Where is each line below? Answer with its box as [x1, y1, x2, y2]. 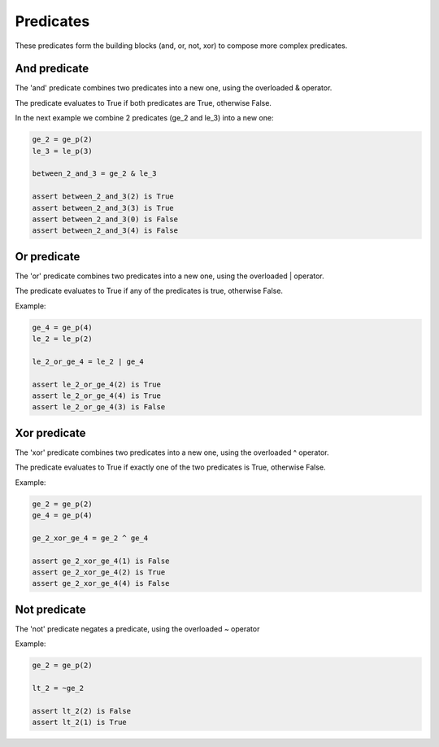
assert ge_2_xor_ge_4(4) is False [32, 579, 170, 588]
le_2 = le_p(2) [32, 334, 93, 343]
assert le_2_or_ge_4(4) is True [32, 391, 162, 400]
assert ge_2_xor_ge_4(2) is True [32, 567, 166, 577]
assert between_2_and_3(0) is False [32, 214, 179, 224]
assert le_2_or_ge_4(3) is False [32, 403, 166, 412]
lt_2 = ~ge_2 [32, 684, 85, 692]
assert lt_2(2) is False [32, 706, 132, 715]
